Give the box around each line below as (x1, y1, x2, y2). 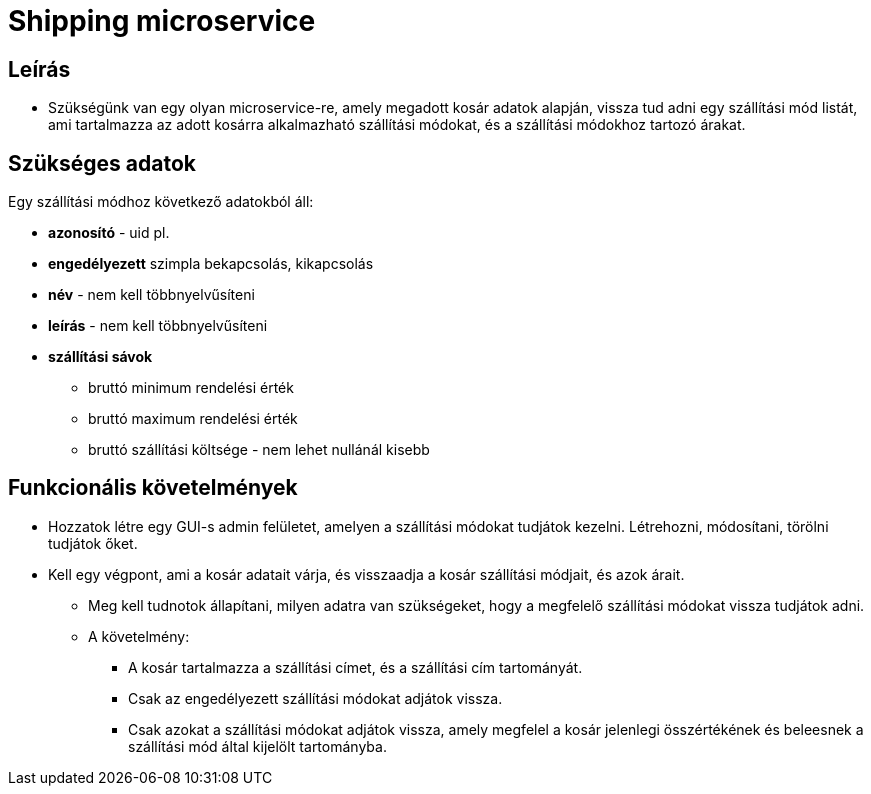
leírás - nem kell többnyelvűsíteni (48, 317, 268, 335)
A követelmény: (88, 627, 190, 645)
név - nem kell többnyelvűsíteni (48, 286, 255, 304)
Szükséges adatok (8, 150, 196, 176)
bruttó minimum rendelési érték (88, 379, 294, 397)
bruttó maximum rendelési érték (88, 410, 298, 428)
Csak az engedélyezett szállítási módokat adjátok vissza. (128, 689, 503, 707)
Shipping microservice (8, 4, 316, 38)
